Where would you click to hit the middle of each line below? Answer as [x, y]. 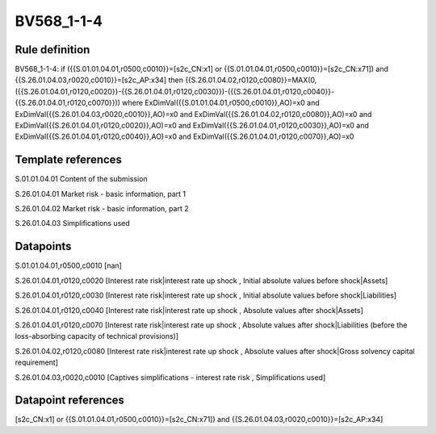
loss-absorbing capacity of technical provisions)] [97, 336]
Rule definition [52, 50]
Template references [69, 160]
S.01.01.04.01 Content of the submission [82, 179]
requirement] [37, 362]
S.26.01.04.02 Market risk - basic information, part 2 [102, 209]
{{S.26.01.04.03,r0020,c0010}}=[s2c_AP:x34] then [99, 80]
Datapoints [43, 246]
